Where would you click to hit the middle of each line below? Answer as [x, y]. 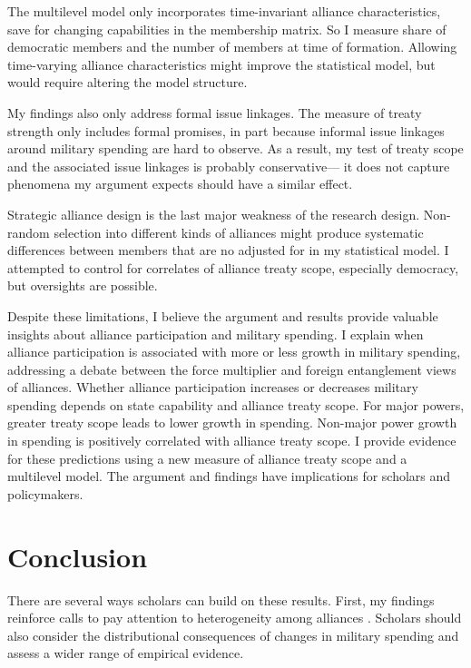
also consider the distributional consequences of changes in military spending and [233, 635]
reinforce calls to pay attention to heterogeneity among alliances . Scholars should [235, 618]
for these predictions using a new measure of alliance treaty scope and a [207, 458]
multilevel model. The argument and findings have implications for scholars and [229, 476]
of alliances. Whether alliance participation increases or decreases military [213, 387]
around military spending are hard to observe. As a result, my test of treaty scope [235, 148]
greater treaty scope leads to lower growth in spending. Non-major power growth [232, 422]
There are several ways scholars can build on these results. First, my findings [221, 599]
